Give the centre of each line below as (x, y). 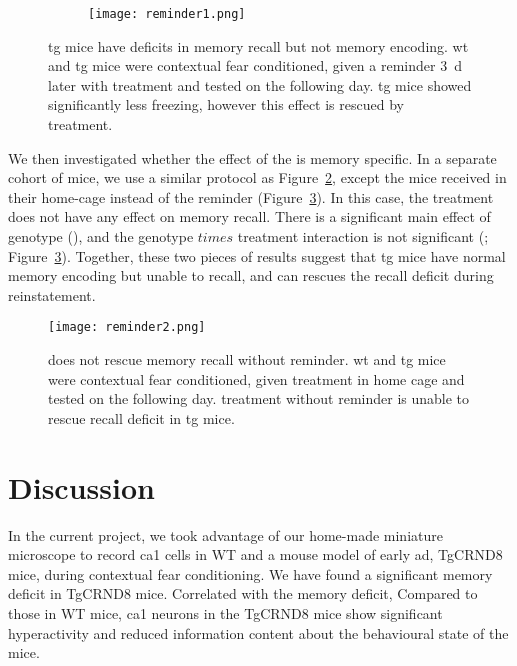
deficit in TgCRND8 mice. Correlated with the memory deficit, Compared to (243, 593)
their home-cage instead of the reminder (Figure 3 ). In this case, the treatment (251, 196)
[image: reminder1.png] (167, 14)
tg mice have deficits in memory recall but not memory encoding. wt (258, 45)
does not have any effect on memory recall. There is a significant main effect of (249, 216)
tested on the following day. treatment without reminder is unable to (259, 398)
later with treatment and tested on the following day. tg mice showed (260, 84)
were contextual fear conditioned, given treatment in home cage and (256, 378)
